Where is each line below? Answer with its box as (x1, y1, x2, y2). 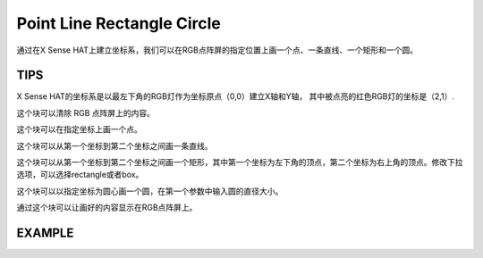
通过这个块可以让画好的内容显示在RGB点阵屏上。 (16, 202, 198, 213)
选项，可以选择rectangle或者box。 (16, 170, 144, 180)
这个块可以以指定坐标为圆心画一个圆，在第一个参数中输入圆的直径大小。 (16, 186, 284, 196)
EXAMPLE (16, 226, 74, 240)
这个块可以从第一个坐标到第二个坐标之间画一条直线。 (16, 140, 213, 151)
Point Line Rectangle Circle (16, 13, 221, 33)
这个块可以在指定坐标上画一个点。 (16, 124, 142, 135)
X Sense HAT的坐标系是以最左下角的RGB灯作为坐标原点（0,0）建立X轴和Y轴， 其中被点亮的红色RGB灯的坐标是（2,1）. (16, 91, 455, 102)
